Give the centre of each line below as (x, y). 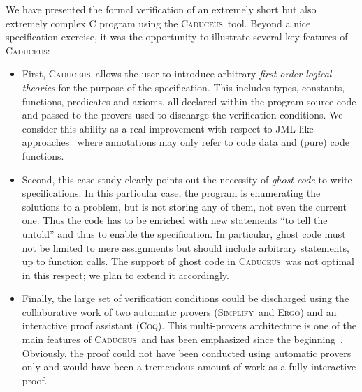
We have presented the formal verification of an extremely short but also (161, 9)
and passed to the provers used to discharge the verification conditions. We (182, 115)
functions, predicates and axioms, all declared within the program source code (189, 101)
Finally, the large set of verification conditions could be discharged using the (186, 298)
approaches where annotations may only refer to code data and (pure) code (186, 142)
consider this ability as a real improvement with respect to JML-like (168, 128)
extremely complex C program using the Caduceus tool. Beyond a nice (158, 23)
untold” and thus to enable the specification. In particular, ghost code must (184, 233)
